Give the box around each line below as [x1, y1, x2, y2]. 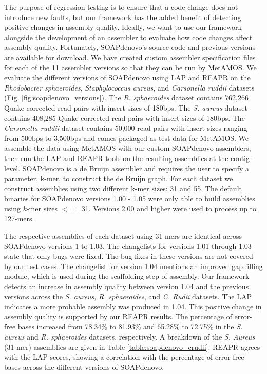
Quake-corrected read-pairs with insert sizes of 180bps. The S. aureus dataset [4, 102, 247, 113]
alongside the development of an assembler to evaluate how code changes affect [4, 31, 253, 42]
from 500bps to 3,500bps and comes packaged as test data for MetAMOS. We [4, 132, 249, 143]
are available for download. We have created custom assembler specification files [4, 51, 256, 62]
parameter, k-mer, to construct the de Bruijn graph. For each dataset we [4, 173, 233, 184]
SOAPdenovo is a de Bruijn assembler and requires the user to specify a [22, 163, 250, 173]
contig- [231, 152, 252, 163]
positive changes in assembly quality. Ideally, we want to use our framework [4, 22, 242, 32]
